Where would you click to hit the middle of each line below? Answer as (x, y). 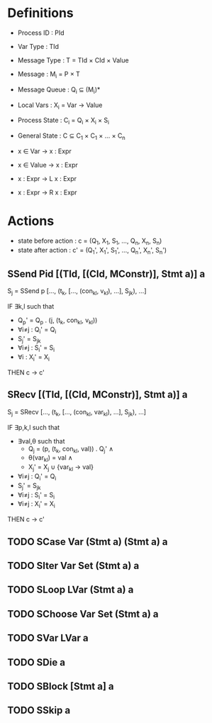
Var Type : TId (38, 46)
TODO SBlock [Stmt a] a (61, 686)
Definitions (41, 13)
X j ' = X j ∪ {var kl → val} (61, 468)
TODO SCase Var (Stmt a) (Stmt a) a (88, 542)
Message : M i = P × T (49, 74)
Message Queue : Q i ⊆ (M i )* (59, 90)
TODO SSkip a (39, 711)
